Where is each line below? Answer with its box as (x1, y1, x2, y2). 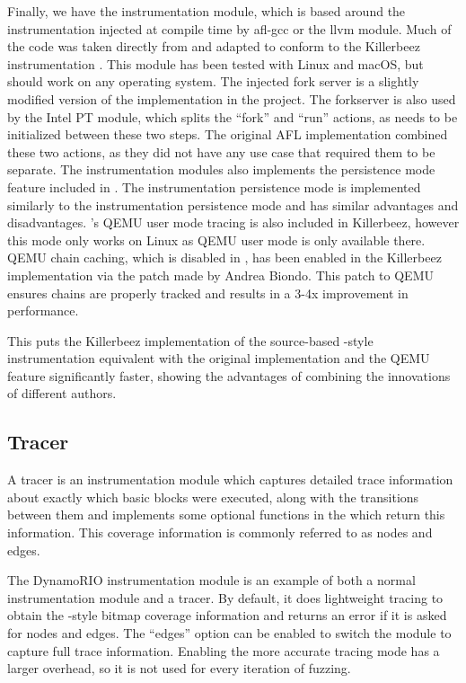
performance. (7, 301, 79, 320)
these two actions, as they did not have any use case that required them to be (7, 142, 435, 161)
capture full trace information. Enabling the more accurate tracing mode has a (7, 641, 440, 660)
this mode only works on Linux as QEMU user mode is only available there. (7, 230, 426, 249)
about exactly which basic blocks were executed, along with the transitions (7, 487, 419, 506)
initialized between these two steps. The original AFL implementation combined (7, 125, 448, 144)
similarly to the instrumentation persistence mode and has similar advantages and (7, 195, 459, 214)
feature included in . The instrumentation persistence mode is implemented (7, 177, 421, 196)
